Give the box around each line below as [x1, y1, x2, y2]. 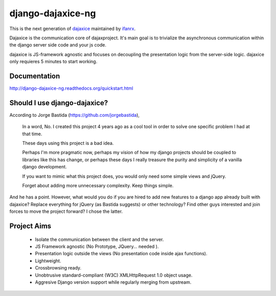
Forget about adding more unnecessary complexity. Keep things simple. [22, 183, 174, 189]
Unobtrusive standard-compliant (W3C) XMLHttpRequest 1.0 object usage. [35, 272, 193, 278]
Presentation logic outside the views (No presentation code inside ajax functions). [35, 251, 208, 257]
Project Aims [9, 222, 52, 231]
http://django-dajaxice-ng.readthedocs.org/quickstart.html [9, 85, 133, 91]
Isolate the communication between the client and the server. [35, 236, 164, 242]
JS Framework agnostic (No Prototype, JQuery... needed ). [35, 243, 159, 250]
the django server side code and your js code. [9, 42, 107, 48]
